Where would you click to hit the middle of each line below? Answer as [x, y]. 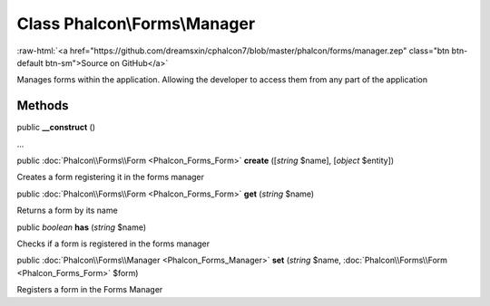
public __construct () [56, 128]
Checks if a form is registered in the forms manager [113, 244]
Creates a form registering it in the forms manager [110, 177]
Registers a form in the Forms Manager [90, 290]
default [30, 62]
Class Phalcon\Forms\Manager [136, 24]
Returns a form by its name [67, 210]
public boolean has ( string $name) [82, 227]
